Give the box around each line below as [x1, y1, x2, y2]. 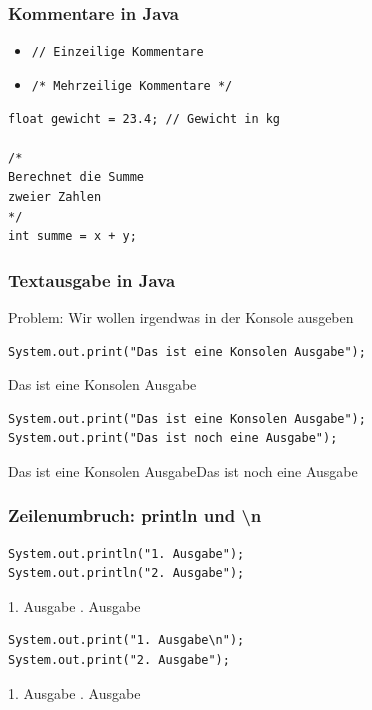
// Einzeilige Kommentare [31, 45, 204, 60]
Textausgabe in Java [8, 267, 176, 292]
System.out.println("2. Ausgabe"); [8, 566, 245, 581]
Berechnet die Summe [8, 170, 145, 185]
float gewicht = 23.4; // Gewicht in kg [8, 111, 281, 126]
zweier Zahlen [8, 189, 102, 204]
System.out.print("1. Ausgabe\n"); [8, 633, 245, 648]
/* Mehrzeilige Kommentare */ [31, 78, 233, 93]
